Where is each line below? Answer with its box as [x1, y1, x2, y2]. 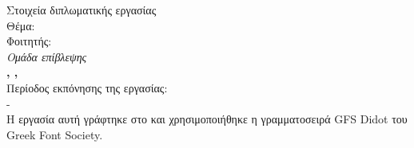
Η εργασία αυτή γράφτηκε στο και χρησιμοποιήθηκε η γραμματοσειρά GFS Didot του [6, 111, 408, 127]
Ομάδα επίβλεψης [6, 48, 87, 64]
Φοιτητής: [6, 33, 52, 49]
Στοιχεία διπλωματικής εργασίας [6, 2, 157, 18]
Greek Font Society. [6, 126, 103, 142]
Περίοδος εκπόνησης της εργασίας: [6, 79, 168, 95]
